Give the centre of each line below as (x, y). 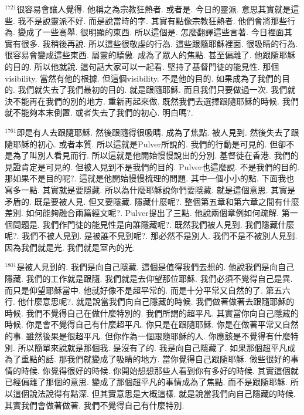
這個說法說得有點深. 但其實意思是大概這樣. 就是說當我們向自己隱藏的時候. (154, 393)
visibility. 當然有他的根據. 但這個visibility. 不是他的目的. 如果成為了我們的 (144, 78)
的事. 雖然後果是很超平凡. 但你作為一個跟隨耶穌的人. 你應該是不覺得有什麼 (148, 336)
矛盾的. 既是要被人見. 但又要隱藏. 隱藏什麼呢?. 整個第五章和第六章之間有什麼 (152, 201)
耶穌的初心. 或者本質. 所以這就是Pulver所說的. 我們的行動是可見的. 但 (145, 144)
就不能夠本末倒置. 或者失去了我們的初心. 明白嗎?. (99, 112)
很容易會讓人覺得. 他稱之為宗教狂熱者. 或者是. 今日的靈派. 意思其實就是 (154, 9)
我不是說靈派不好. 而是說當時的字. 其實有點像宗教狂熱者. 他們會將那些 (153, 20)
